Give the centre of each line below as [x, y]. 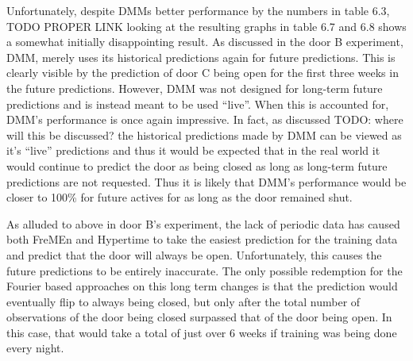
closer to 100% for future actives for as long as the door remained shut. [179, 197]
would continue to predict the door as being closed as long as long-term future [197, 165]
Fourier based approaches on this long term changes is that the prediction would [202, 286]
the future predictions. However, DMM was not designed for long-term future [195, 88]
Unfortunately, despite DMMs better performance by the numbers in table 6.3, [198, 10]
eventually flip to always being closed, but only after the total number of [183, 301]
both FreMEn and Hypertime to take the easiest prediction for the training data [202, 239]
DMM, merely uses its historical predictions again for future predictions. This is [201, 57]
